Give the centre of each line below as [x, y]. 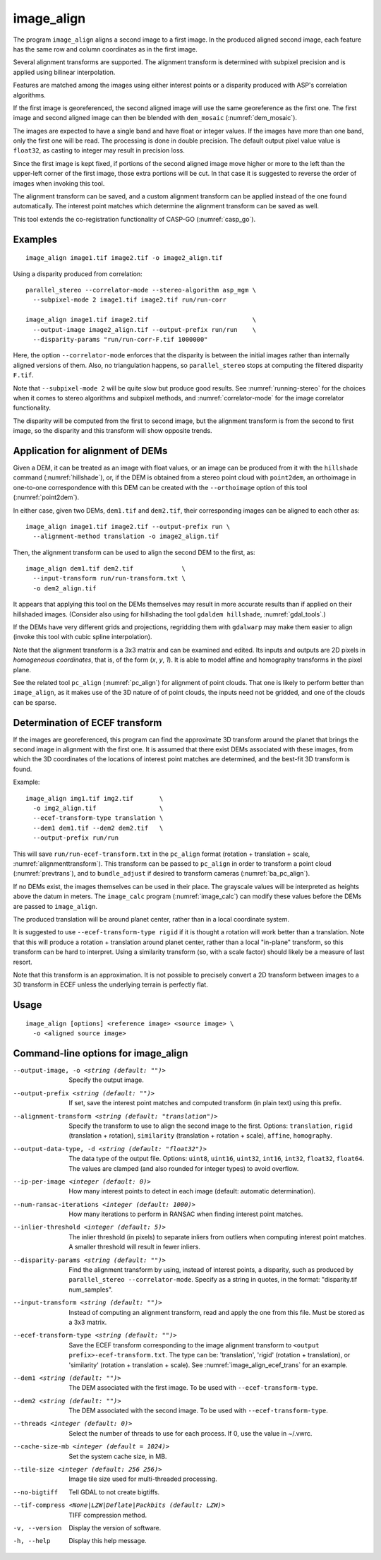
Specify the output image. [106, 1080]
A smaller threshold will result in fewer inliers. [134, 1247]
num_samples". [91, 1290]
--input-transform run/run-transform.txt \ [109, 578]
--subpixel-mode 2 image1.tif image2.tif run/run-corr [130, 300]
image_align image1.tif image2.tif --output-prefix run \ [128, 526]
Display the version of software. [115, 1528]
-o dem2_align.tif [65, 588]
